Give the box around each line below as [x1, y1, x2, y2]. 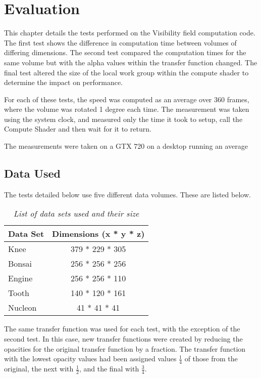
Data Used [4, 165, 61, 181]
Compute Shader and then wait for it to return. [4, 123, 151, 134]
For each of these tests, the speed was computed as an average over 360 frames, [4, 94, 249, 104]
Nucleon [8, 302, 37, 314]
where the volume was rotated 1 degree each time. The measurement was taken [4, 104, 249, 114]
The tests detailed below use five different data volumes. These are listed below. [4, 189, 251, 199]
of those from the [184, 353, 238, 364]
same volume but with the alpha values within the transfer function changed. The [4, 57, 257, 67]
